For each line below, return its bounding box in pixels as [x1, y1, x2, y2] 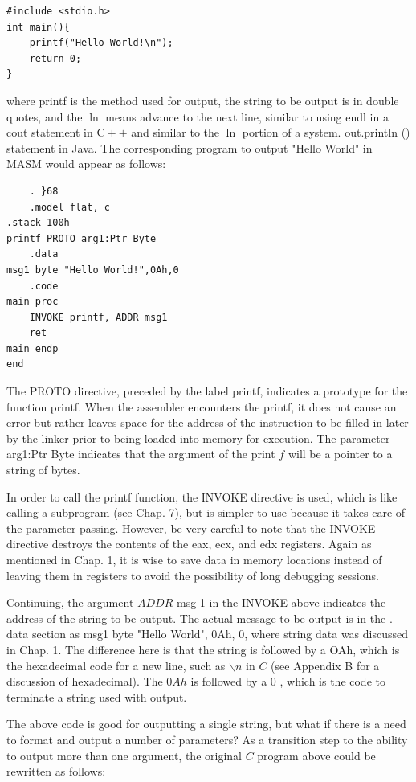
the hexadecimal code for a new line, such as [6, 657, 226, 674]
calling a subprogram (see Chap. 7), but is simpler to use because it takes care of [6, 504, 406, 521]
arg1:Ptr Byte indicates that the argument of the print [6, 445, 275, 462]
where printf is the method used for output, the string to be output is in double [6, 92, 399, 108]
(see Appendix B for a [271, 657, 380, 674]
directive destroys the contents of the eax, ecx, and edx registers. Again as [6, 535, 372, 552]
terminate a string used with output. [6, 688, 187, 705]
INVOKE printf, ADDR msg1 [29, 311, 168, 323]
